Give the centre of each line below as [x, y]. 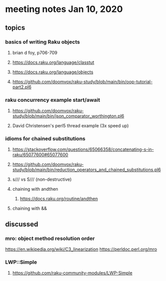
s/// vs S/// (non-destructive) [42, 179]
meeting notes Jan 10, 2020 [64, 9]
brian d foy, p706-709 [35, 52]
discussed [22, 224]
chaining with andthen [35, 189]
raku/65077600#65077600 [40, 155]
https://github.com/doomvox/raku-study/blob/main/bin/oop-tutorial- [83, 81]
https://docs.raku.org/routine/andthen [59, 199]
